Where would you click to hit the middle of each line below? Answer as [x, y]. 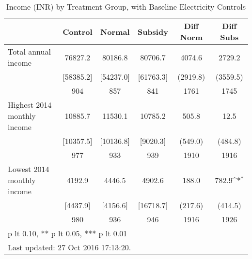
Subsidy [153, 31]
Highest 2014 [30, 105]
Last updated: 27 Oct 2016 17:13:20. [70, 247]
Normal [115, 31]
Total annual [29, 51]
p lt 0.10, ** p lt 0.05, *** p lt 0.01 [68, 233]
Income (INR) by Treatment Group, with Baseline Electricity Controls [126, 7]
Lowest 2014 [29, 169]
